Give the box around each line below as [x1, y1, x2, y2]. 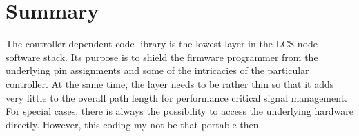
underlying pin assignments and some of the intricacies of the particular [6, 63, 309, 78]
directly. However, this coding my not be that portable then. [6, 117, 262, 131]
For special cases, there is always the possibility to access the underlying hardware [6, 104, 353, 118]
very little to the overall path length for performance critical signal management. [6, 90, 347, 104]
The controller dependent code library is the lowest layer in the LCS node [6, 36, 318, 51]
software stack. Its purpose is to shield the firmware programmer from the [6, 49, 318, 64]
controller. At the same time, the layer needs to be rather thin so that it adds [6, 76, 334, 91]
